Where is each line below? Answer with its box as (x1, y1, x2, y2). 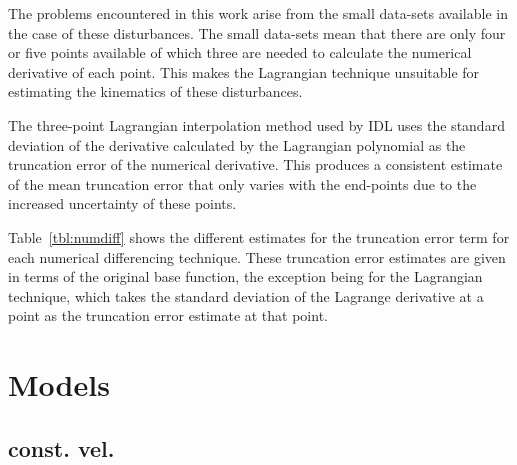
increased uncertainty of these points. (8, 193, 237, 214)
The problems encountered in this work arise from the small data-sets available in (8, 3, 508, 23)
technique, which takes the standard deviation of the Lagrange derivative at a (8, 285, 484, 306)
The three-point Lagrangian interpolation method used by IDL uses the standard (8, 114, 505, 135)
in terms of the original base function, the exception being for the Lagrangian (8, 266, 483, 287)
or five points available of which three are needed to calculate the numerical (8, 42, 472, 63)
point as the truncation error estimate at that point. (8, 305, 328, 326)
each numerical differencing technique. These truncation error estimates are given (8, 246, 506, 267)
